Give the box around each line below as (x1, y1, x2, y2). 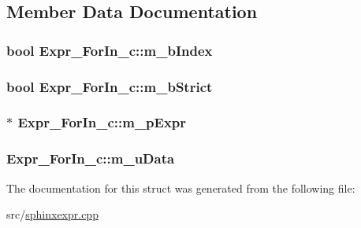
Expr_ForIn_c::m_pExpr (17, 112, 187, 132)
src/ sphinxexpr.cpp (6, 206, 99, 222)
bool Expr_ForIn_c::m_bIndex (6, 40, 213, 60)
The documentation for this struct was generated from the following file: (6, 179, 355, 196)
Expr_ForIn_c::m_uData (6, 149, 175, 168)
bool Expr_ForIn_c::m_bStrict (6, 76, 213, 96)
